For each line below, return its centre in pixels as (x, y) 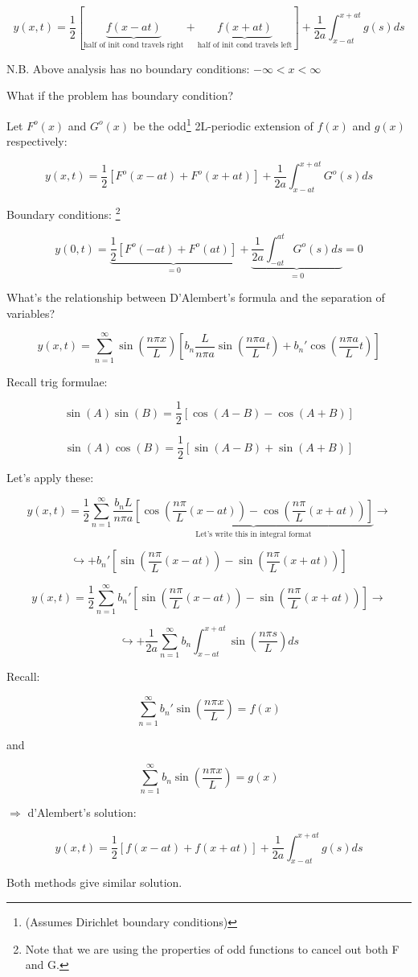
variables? (31, 313)
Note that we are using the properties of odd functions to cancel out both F (212, 948)
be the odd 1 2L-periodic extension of (223, 124)
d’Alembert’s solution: (82, 812)
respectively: (37, 141)
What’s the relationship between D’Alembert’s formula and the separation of (196, 297)
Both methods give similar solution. (94, 882)
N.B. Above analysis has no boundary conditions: (128, 68)
